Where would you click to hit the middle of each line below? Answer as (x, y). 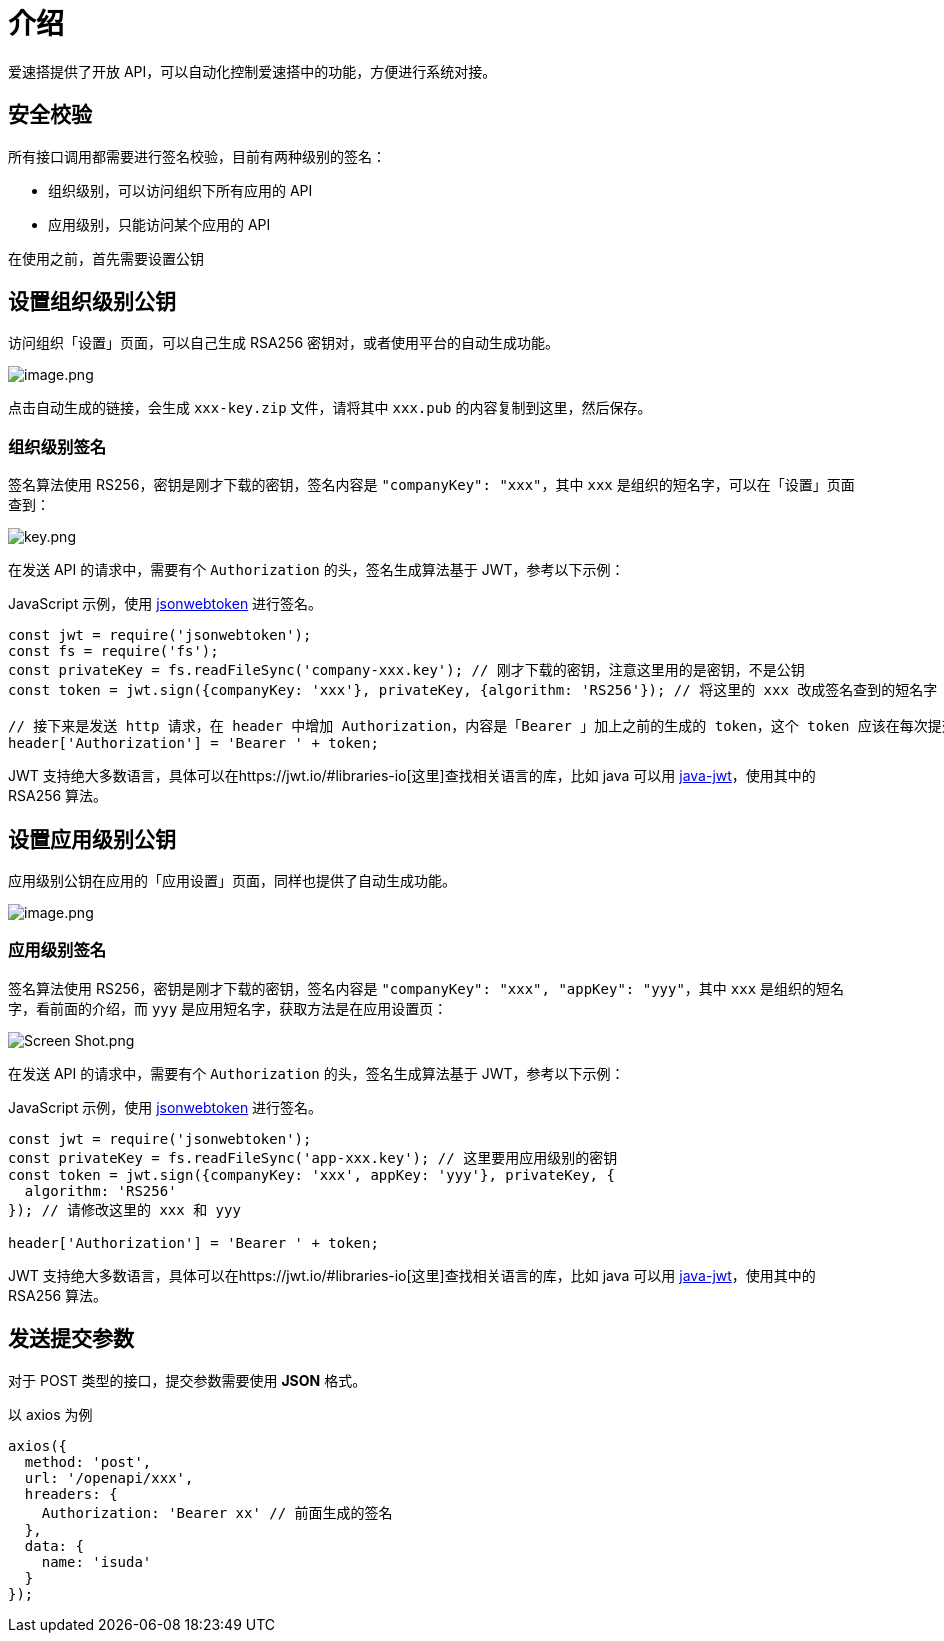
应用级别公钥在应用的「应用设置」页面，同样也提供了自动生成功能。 (232, 881)
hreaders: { (71, 1493)
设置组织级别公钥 (92, 302)
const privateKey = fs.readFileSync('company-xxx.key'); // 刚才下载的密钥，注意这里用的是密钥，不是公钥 (406, 670)
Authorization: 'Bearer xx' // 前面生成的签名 (217, 1512)
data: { (54, 1545)
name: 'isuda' (96, 1561)
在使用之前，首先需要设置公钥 (106, 258)
